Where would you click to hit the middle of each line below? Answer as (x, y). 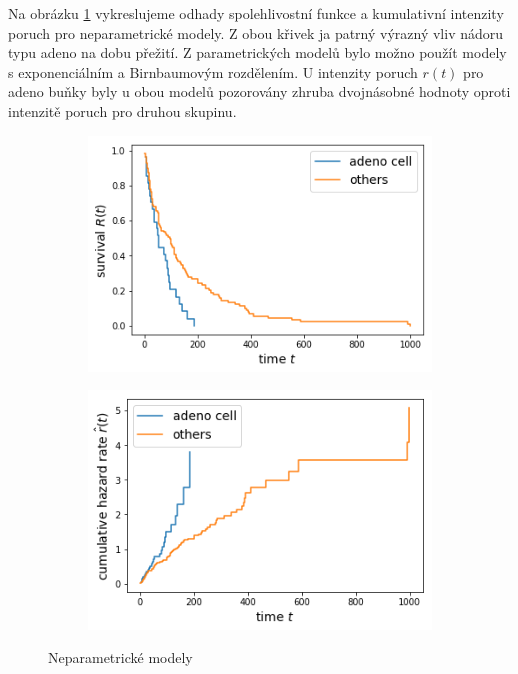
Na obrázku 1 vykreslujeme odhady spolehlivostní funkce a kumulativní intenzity (256, 13)
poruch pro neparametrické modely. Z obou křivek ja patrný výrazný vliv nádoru (256, 32)
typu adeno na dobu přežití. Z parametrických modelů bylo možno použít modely (257, 52)
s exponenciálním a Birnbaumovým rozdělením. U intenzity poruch (213, 71)
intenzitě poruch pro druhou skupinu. (122, 110)
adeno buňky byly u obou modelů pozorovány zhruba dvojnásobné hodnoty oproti (259, 91)
